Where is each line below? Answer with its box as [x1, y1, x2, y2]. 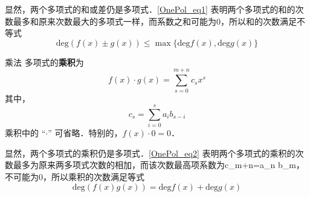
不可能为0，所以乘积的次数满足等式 [5, 170, 144, 183]
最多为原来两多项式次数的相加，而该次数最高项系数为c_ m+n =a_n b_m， [13, 158, 305, 171]
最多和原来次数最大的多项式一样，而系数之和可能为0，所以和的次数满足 [13, 14, 297, 27]
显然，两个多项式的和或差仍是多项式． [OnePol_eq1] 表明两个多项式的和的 [5, 3, 295, 15]
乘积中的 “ [5, 127, 46, 139]
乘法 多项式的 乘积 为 [5, 55, 84, 68]
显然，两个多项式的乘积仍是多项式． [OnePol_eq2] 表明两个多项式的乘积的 [5, 146, 295, 159]
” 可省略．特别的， [48, 127, 123, 139]
